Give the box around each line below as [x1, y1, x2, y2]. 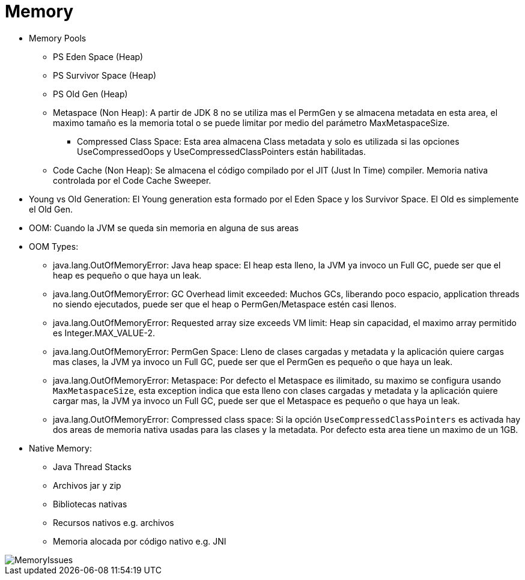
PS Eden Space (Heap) [53, 51, 144, 62]
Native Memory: [29, 443, 92, 453]
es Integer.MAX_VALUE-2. [53, 327, 156, 338]
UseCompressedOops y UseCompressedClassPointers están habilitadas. [77, 146, 366, 157]
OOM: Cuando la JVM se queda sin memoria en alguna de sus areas [29, 222, 299, 233]
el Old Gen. [29, 204, 73, 214]
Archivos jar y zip [53, 480, 121, 491]
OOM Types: [29, 241, 79, 252]
